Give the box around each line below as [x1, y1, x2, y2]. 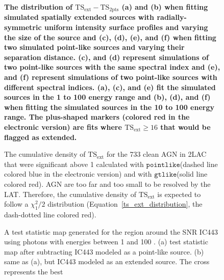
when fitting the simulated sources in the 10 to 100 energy [4, 101, 214, 112]
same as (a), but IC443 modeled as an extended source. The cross [4, 256, 210, 267]
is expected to [157, 188, 201, 199]
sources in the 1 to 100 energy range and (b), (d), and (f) [4, 92, 211, 102]
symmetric [4, 22, 42, 33]
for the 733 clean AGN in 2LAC [106, 149, 207, 159]
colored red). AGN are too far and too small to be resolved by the [4, 178, 211, 189]
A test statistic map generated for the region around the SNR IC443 [4, 226, 218, 237]
